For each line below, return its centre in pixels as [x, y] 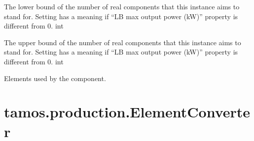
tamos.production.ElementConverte [127, 112]
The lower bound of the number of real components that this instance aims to [122, 6]
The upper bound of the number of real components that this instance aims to [123, 42]
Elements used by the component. [55, 78]
